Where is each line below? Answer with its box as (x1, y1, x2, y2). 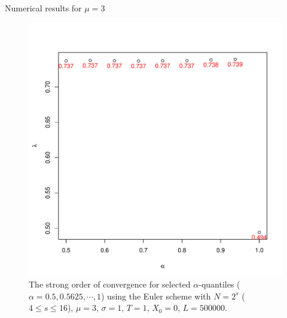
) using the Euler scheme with (101, 289, 211, 302)
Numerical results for (5, 2, 82, 14)
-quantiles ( (199, 278, 240, 291)
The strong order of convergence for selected (29, 278, 191, 291)
